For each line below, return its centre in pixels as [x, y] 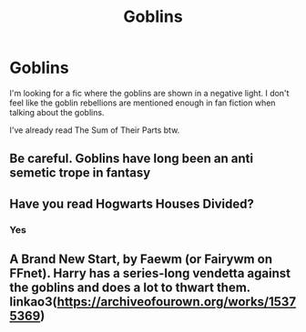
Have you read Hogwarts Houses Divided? [132, 203]
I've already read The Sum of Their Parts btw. [95, 130]
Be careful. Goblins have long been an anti [131, 159]
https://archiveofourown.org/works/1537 [177, 302]
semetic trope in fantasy [80, 173]
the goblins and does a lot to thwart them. [130, 288]
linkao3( [33, 302]
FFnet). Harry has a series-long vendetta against [150, 273]
